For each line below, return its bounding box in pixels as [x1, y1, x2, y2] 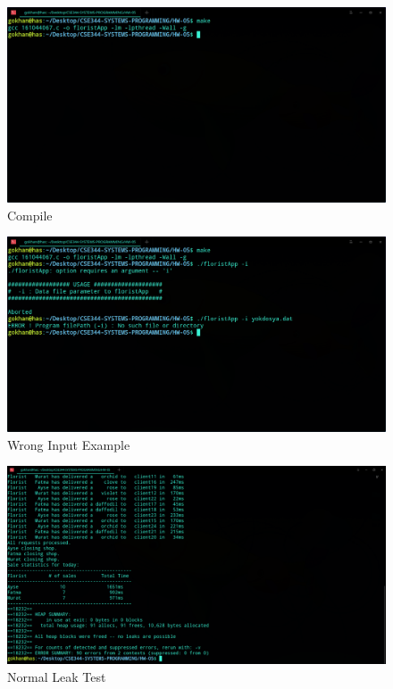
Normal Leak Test [7, 667, 106, 685]
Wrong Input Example [7, 435, 130, 453]
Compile [7, 205, 53, 224]
